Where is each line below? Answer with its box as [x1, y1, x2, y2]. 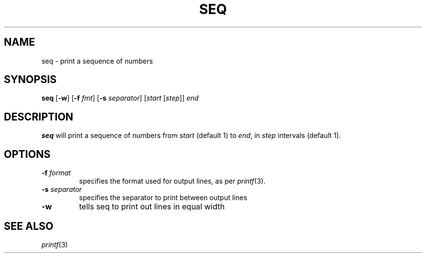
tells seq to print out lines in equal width [79, 202, 225, 212]
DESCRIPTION [4, 110, 73, 123]
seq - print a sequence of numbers [41, 56, 153, 65]
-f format [41, 169, 71, 177]
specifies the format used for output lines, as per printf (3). [79, 177, 266, 186]
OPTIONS [4, 148, 51, 160]
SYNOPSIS [4, 73, 57, 86]
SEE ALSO [4, 220, 53, 232]
